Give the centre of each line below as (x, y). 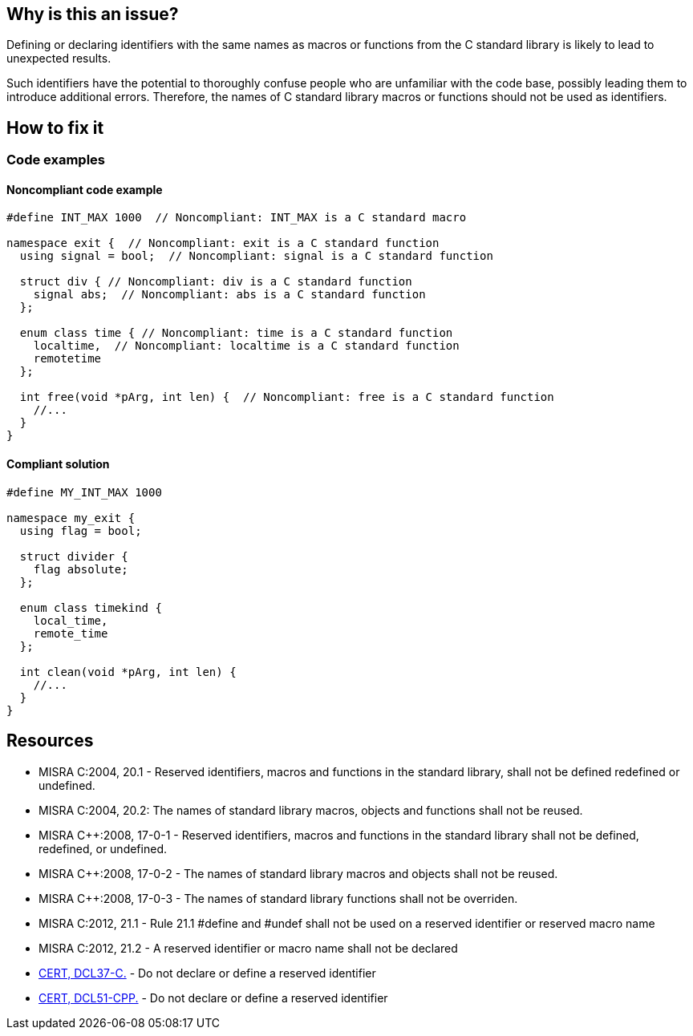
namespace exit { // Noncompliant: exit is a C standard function (223, 243)
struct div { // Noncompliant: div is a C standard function (216, 282)
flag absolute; (81, 569)
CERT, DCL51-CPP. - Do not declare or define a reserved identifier (213, 998)
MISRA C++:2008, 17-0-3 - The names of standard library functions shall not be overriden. (278, 898)
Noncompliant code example (85, 189)
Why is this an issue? (93, 14)
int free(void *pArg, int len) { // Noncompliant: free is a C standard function (287, 397)
